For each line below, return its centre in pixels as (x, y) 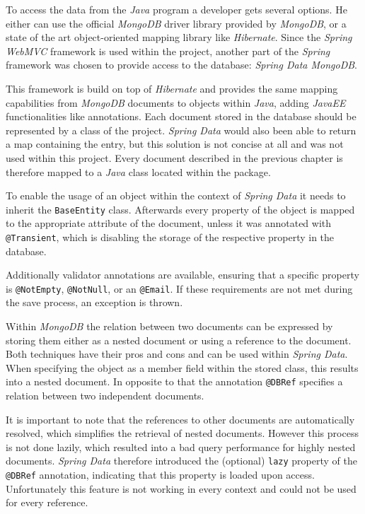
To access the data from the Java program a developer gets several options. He (176, 9)
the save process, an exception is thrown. (94, 302)
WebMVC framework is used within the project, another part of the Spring (168, 51)
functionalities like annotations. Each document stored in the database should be (181, 116)
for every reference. (47, 502)
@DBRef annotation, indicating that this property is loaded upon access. (160, 475)
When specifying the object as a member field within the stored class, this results (182, 367)
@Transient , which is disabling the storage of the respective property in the (170, 236)
